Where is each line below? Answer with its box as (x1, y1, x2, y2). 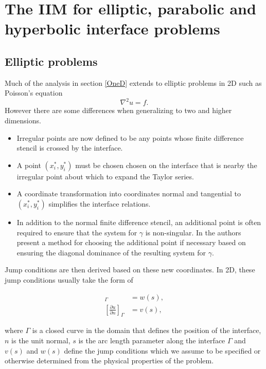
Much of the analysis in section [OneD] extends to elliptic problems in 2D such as (5, 77, 262, 88)
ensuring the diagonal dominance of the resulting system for (16, 247, 206, 257)
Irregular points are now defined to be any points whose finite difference (16, 132, 244, 143)
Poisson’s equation (5, 87, 63, 98)
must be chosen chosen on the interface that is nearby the (75, 159, 257, 170)
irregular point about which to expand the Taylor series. (16, 171, 194, 181)
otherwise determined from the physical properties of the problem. (5, 355, 214, 366)
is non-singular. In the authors (145, 227, 241, 237)
